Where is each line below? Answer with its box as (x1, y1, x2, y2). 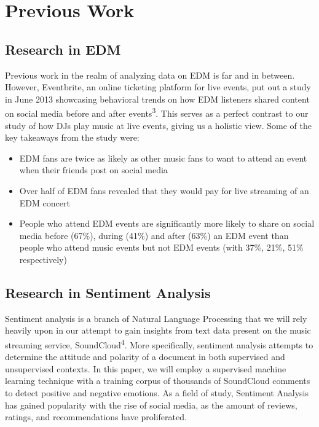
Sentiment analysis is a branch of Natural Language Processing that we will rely (5, 311, 307, 324)
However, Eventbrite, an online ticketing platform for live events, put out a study (5, 80, 311, 93)
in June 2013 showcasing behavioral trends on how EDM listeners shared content (5, 92, 310, 105)
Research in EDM (5, 39, 121, 58)
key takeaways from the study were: (5, 131, 140, 144)
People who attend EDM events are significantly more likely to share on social (19, 217, 315, 230)
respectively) (19, 253, 67, 265)
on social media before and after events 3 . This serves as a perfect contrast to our (5, 105, 309, 120)
